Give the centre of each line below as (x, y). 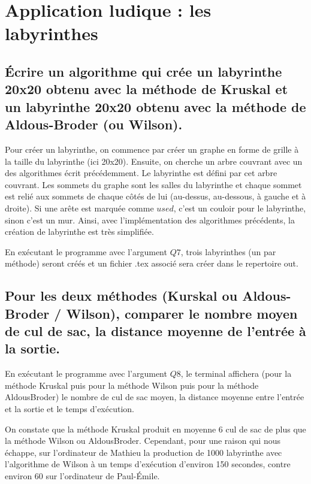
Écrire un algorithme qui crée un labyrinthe (144, 71)
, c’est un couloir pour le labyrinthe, (240, 208)
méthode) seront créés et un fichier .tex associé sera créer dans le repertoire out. (152, 263)
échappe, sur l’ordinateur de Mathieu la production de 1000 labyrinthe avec (144, 452)
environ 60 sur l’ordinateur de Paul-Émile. (82, 476)
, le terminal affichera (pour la (236, 373)
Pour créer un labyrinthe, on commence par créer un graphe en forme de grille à (152, 149)
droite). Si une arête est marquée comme (79, 208)
